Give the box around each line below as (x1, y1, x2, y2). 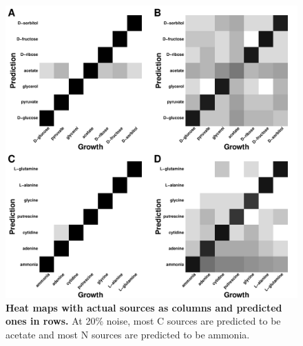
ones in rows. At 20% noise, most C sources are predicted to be (6, 314, 281, 328)
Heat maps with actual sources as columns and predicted (6, 300, 282, 314)
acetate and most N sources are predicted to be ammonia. (6, 327, 250, 341)
